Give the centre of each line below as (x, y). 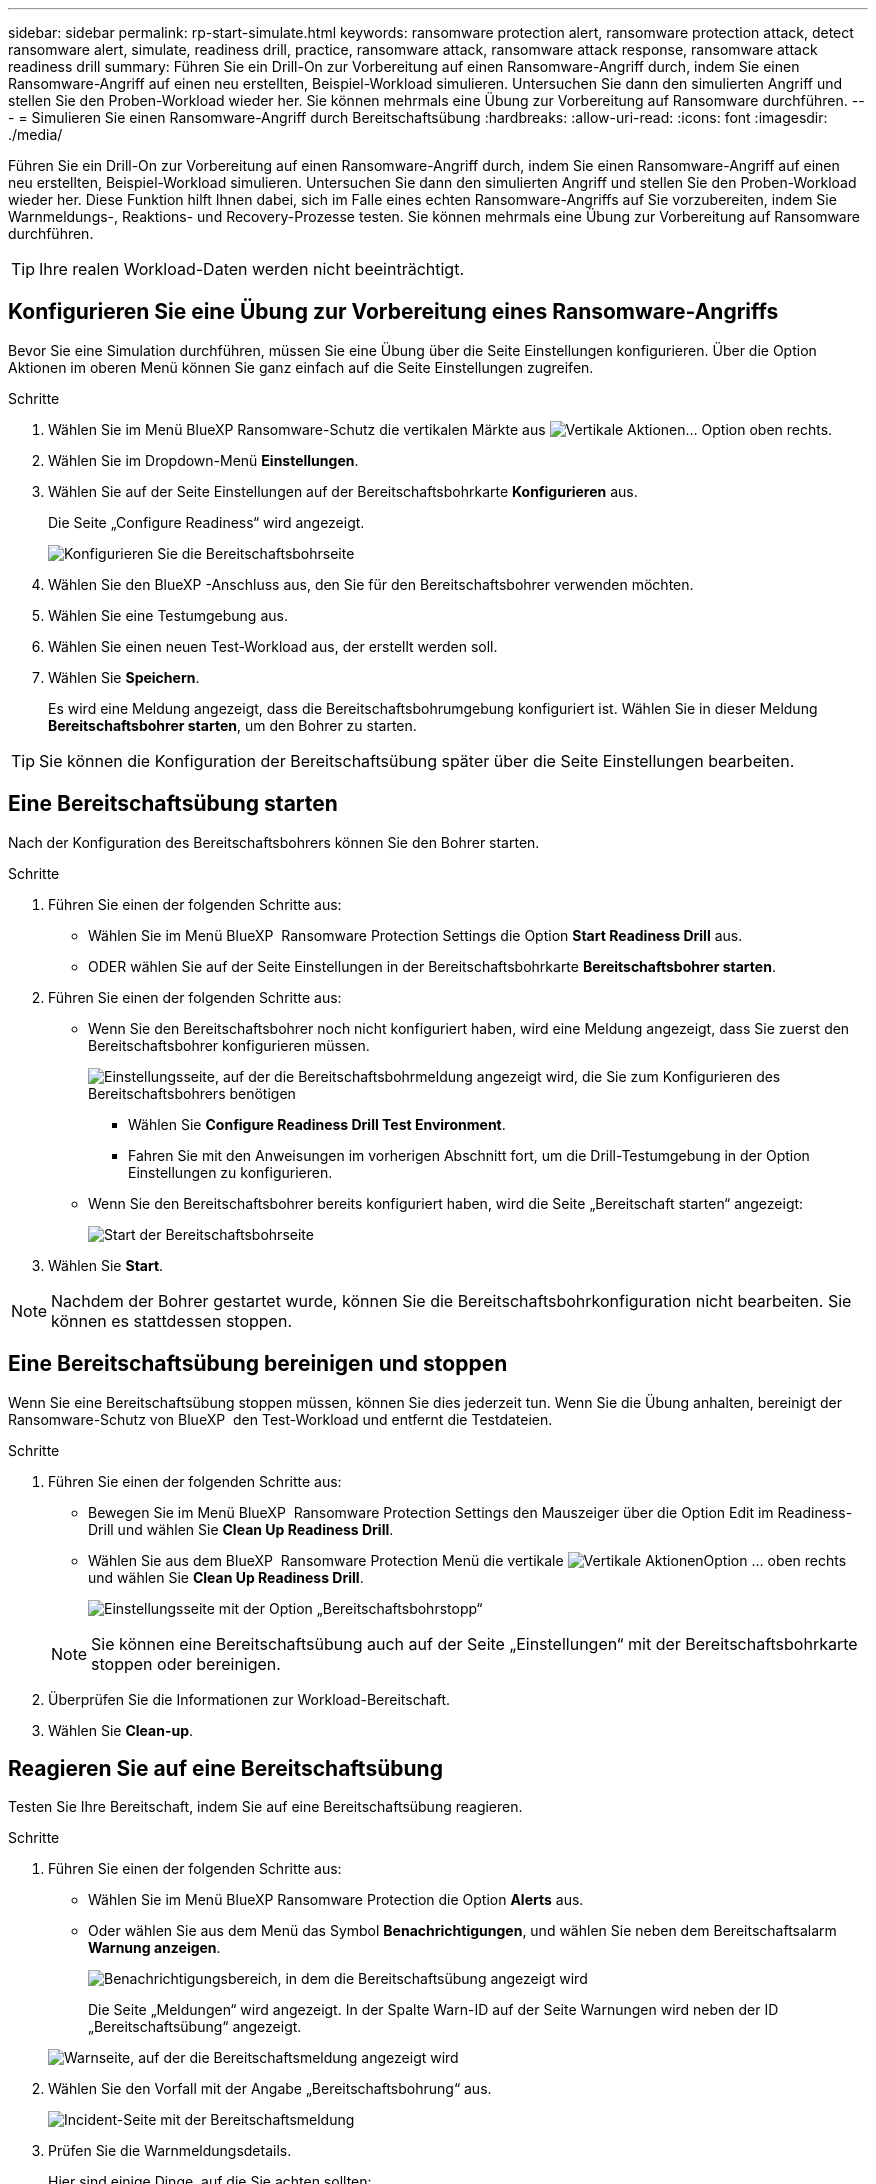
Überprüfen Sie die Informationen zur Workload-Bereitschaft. (249, 1699)
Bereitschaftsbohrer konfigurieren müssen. (229, 1045)
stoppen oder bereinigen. (186, 1663)
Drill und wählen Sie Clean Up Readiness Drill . (241, 1529)
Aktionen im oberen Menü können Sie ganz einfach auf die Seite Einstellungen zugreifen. (301, 367)
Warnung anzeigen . (154, 1948)
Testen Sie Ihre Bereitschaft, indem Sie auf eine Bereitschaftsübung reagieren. (265, 1807)
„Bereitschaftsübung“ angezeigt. (195, 2027)
